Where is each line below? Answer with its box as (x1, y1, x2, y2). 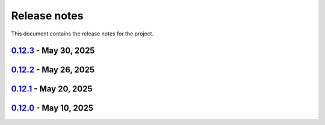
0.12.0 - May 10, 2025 (11, 103, 93, 114)
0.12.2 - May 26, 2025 (11, 65, 95, 75)
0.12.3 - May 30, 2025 (11, 46, 95, 56)
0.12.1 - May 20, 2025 (11, 84, 93, 94)
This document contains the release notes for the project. (11, 30, 153, 37)
